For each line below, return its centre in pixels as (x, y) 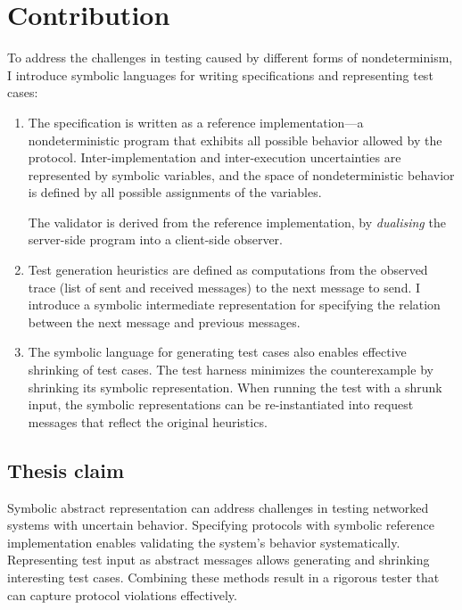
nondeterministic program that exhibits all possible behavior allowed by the (235, 140)
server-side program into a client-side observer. (155, 239)
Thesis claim (66, 470)
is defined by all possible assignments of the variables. (175, 192)
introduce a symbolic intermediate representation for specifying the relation (234, 305)
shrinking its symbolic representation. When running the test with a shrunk (235, 387)
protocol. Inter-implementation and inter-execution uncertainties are (214, 157)
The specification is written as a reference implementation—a (196, 122)
